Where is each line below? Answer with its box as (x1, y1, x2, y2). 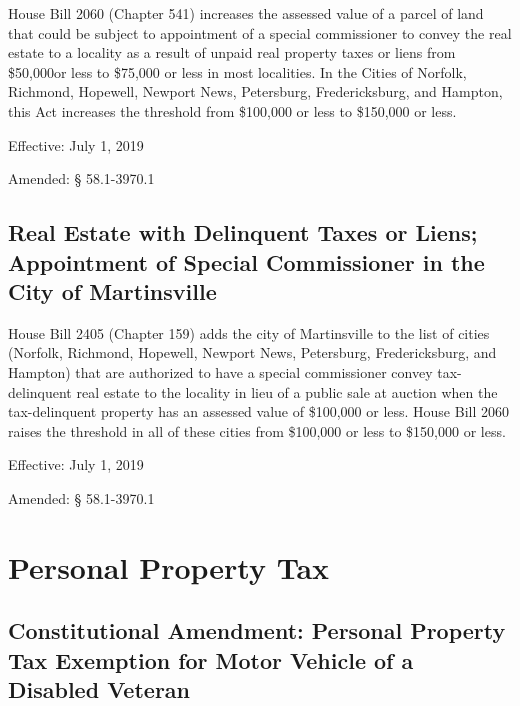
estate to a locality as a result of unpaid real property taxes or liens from (8, 42, 456, 63)
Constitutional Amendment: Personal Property (8, 615, 506, 646)
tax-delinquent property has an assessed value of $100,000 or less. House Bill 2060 (8, 401, 510, 422)
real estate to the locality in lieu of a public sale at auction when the (76, 381, 498, 402)
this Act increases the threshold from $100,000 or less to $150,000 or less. (8, 100, 457, 121)
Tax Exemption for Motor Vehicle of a (8, 644, 414, 675)
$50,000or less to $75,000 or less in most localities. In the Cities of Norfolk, (8, 61, 467, 82)
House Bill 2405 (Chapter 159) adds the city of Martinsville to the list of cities (8, 322, 490, 343)
